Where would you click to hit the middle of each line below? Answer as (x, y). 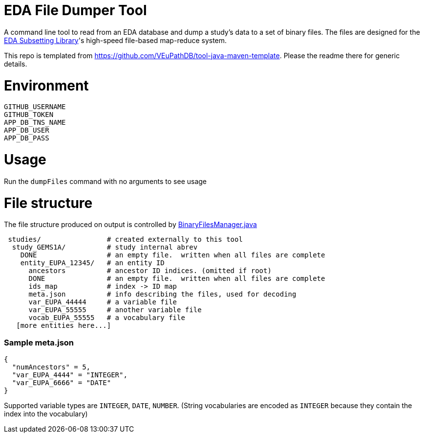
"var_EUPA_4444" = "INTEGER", (70, 375)
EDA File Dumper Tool (75, 10)
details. (16, 64)
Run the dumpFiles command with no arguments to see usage (106, 181)
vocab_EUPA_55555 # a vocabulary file (107, 318)
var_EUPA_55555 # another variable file (115, 310)
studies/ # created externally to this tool (125, 240)
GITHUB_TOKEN (29, 115)
